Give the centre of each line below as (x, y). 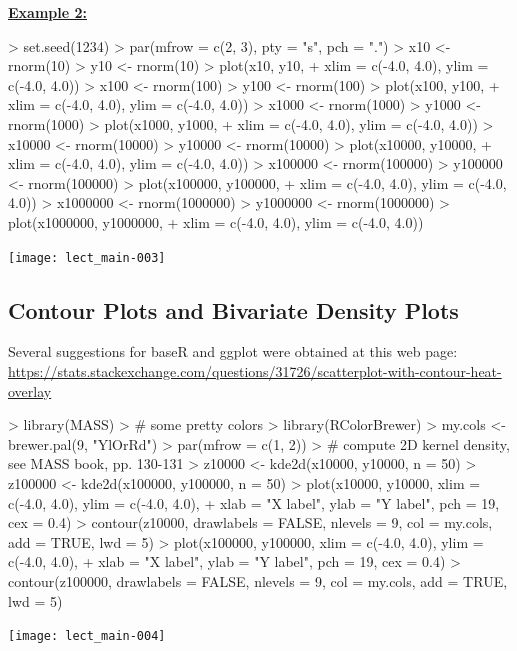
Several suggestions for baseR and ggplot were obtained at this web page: (233, 351)
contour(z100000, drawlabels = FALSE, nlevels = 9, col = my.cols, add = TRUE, (258, 580)
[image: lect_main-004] (87, 636)
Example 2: (47, 12)
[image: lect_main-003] (87, 257)
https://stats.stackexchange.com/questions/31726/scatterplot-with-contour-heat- (255, 370)
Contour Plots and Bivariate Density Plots (233, 309)
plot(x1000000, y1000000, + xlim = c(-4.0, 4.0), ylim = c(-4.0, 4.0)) (216, 221)
